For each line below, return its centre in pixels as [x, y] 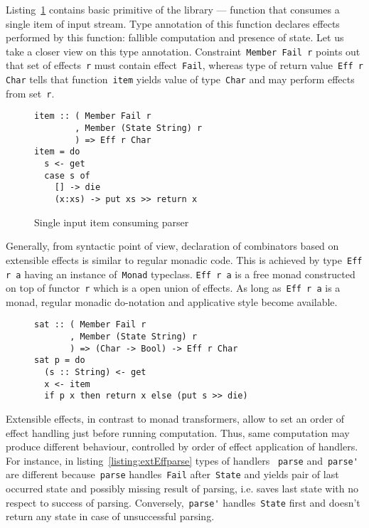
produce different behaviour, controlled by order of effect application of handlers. [182, 447]
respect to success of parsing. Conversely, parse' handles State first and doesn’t [183, 502]
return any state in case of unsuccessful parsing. [110, 516]
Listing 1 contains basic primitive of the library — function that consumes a [173, 9]
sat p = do [60, 360]
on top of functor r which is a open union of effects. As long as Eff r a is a [173, 288]
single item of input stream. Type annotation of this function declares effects [173, 23]
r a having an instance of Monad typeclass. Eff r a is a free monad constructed [181, 274]
